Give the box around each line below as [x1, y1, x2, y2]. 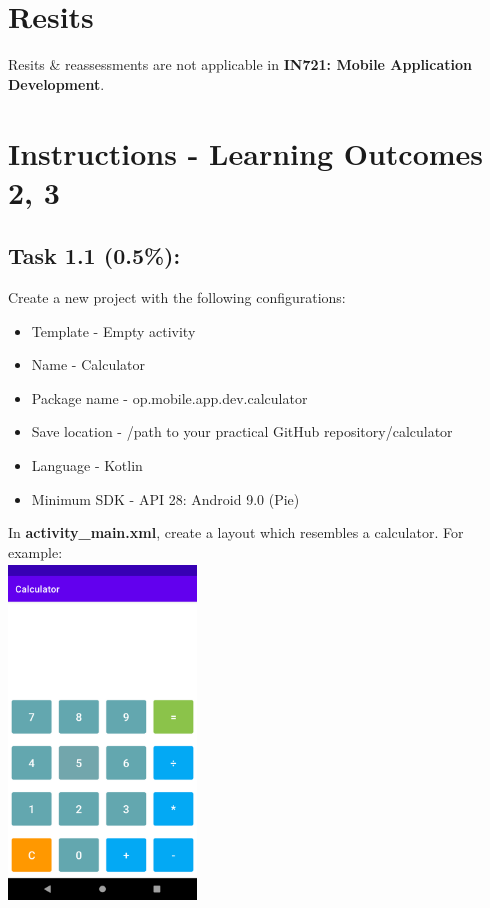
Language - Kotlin [31, 455, 143, 476]
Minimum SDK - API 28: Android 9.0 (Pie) [31, 488, 300, 509]
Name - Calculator [31, 354, 145, 375]
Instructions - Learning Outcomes [8, 132, 484, 173]
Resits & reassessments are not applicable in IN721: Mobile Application [8, 54, 473, 75]
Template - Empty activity [31, 320, 196, 341]
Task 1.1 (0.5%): [8, 240, 181, 271]
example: [8, 541, 63, 562]
